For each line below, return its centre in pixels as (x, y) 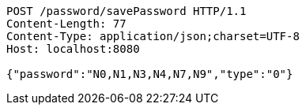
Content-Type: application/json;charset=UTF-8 (153, 36)
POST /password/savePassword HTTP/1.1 (127, 11)
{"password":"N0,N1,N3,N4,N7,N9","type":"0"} (150, 74)
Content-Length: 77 (66, 24)
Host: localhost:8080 (73, 49)
